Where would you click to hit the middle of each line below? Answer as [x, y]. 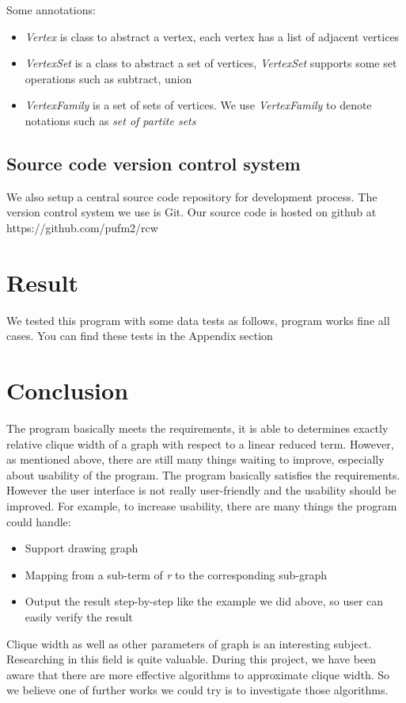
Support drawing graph [82, 548]
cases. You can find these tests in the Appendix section [140, 336]
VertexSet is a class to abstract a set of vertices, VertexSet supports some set [211, 63]
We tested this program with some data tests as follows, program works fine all [198, 320]
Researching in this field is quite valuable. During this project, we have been [192, 659]
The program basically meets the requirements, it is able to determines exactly [197, 428]
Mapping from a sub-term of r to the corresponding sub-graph [176, 574]
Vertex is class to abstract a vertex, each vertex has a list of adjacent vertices [212, 36]
